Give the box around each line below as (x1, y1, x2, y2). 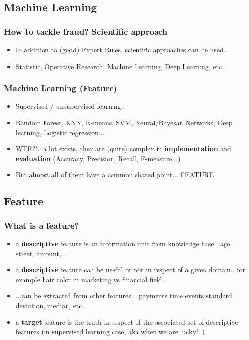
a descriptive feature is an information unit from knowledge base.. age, (15, 238, 232, 248)
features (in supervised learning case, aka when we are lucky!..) (15, 326, 205, 337)
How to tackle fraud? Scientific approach (4, 25, 168, 37)
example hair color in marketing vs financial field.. (15, 274, 166, 284)
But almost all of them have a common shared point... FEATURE (15, 170, 214, 180)
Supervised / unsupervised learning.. (15, 101, 125, 111)
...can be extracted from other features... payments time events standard (15, 291, 232, 301)
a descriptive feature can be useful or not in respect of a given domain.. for (15, 265, 245, 275)
